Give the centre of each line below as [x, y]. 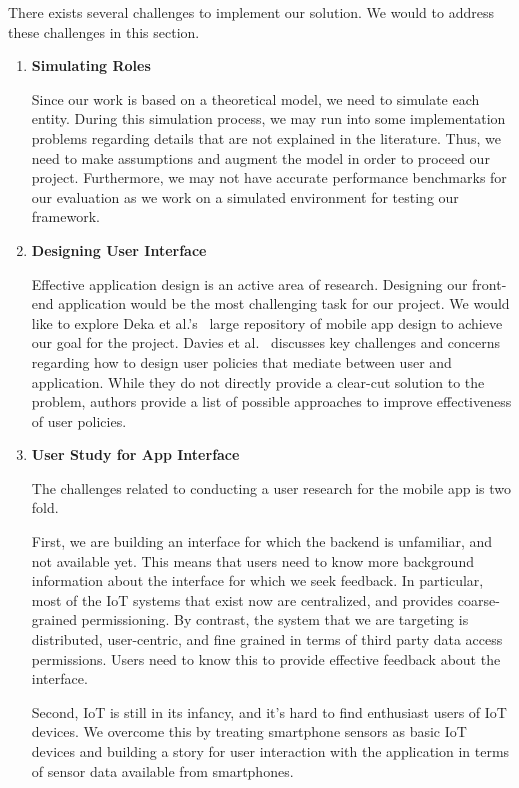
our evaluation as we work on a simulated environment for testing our [245, 196]
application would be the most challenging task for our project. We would [284, 303]
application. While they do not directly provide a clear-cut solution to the [258, 381]
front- [489, 283]
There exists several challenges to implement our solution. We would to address [251, 12]
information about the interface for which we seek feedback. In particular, [257, 580]
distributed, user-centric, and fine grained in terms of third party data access [267, 639]
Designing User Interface [119, 249]
